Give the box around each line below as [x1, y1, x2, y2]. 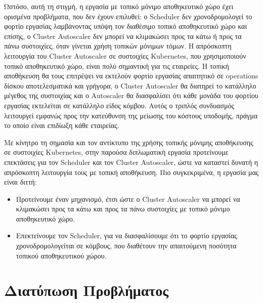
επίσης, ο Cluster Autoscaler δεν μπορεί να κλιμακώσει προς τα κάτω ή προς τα [4, 30, 242, 41]
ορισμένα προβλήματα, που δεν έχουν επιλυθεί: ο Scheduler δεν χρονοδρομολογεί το [4, 11, 252, 21]
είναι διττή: [4, 177, 37, 187]
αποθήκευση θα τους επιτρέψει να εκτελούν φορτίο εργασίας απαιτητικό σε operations [4, 70, 258, 81]
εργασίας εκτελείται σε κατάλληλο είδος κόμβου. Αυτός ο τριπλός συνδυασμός [4, 100, 234, 110]
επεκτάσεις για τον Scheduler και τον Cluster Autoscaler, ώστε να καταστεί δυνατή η [4, 156, 258, 167]
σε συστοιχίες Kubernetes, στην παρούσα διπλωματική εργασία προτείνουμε [4, 147, 229, 157]
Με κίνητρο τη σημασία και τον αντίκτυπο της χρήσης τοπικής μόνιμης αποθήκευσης [4, 137, 253, 147]
